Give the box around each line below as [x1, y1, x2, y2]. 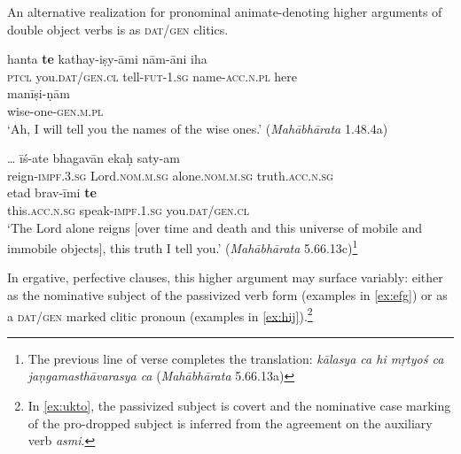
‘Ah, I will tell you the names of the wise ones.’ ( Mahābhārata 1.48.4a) [7, 119, 388, 137]
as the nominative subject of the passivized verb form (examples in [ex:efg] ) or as [7, 285, 448, 304]
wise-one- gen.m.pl [7, 101, 104, 119]
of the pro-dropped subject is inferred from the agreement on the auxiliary [27, 413, 433, 432]
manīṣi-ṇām [7, 84, 70, 103]
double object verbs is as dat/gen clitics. [7, 19, 229, 38]
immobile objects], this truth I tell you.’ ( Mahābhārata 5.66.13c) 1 [7, 236, 358, 257]
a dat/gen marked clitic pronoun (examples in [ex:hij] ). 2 [7, 304, 313, 325]
